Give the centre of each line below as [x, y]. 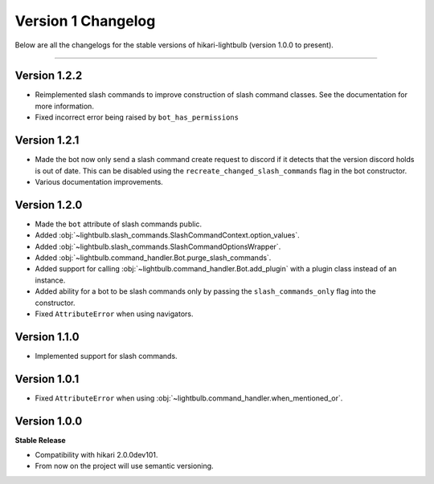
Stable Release [40, 440]
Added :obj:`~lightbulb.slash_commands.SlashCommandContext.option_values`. [168, 235]
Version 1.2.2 [49, 76]
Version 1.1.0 [47, 337]
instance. [50, 280]
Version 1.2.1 [47, 140]
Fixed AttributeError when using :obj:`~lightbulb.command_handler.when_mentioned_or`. [189, 398]
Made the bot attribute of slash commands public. [119, 224]
